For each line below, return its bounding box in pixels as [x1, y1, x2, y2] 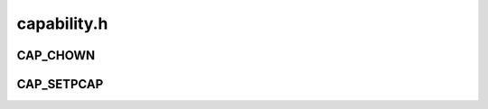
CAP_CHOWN [16, 48, 96, 63]
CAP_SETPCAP [16, 77, 104, 92]
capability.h [16, 14, 108, 33]
